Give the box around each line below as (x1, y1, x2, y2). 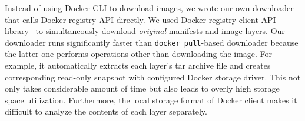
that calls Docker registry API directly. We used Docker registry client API (5, 13, 276, 25)
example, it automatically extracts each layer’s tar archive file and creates (5, 59, 271, 72)
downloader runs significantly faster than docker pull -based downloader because (5, 36, 299, 48)
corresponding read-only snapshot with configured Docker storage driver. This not (5, 70, 301, 83)
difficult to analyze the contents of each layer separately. (5, 105, 207, 117)
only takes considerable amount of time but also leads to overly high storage (5, 82, 280, 95)
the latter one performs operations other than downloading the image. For (5, 48, 273, 60)
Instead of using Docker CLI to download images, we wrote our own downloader (5, 2, 294, 14)
